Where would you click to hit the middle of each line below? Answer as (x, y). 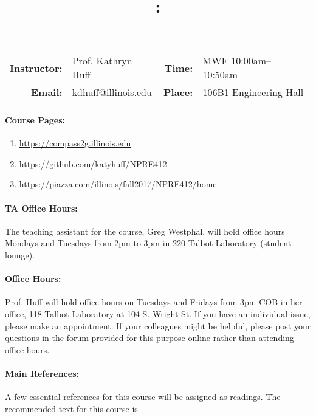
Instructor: (36, 67)
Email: (46, 92)
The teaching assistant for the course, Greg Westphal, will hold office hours (145, 231)
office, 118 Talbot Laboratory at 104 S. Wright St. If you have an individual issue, (158, 313)
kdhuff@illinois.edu (112, 92)
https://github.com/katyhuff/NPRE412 (93, 163)
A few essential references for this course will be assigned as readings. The (143, 397)
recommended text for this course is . (74, 408)
